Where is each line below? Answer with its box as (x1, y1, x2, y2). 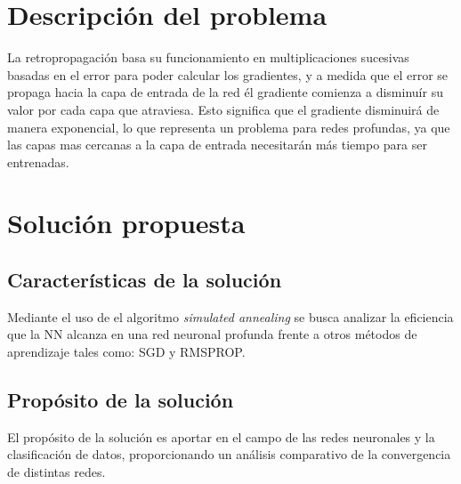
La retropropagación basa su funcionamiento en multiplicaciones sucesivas (7, 48, 409, 67)
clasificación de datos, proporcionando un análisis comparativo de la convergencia (7, 445, 451, 464)
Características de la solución (7, 266, 282, 294)
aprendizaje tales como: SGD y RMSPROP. (7, 343, 246, 361)
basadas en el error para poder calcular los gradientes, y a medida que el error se (7, 65, 449, 84)
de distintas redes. (7, 463, 106, 481)
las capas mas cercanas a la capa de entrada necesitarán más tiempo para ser (7, 135, 427, 154)
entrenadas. (7, 152, 69, 171)
